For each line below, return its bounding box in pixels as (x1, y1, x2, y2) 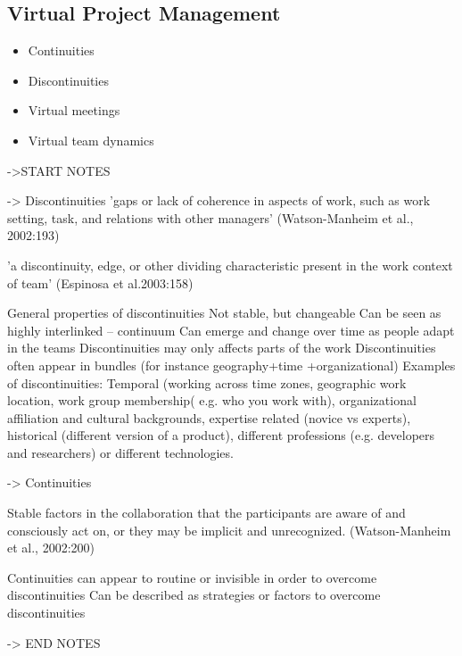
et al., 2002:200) (7, 538, 95, 557)
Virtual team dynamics (28, 130, 154, 149)
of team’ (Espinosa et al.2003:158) (7, 273, 194, 292)
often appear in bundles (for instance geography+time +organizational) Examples (7, 355, 456, 374)
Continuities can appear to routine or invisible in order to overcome (7, 568, 377, 586)
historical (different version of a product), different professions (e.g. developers (7, 426, 435, 444)
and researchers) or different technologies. (7, 443, 234, 461)
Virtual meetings (28, 101, 120, 120)
